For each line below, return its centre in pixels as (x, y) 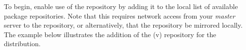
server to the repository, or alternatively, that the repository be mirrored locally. (123, 25)
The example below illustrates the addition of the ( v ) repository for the (110, 34)
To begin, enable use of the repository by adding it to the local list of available (121, 6)
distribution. (22, 44)
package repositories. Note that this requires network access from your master (120, 15)
